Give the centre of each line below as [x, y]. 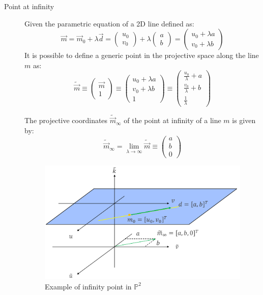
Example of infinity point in [88, 286]
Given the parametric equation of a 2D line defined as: [109, 23]
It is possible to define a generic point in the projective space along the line [142, 55]
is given [244, 120]
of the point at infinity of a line [172, 120]
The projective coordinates [66, 120]
